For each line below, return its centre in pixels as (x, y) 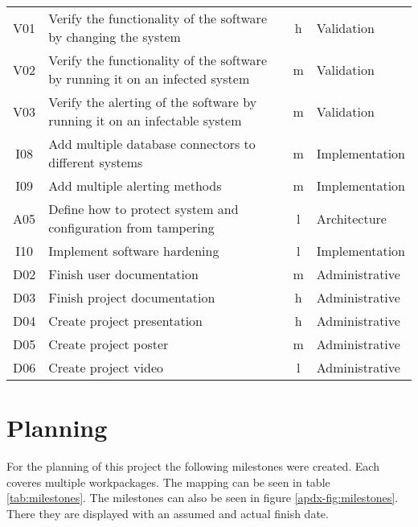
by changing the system (115, 37)
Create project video (106, 367)
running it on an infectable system (145, 120)
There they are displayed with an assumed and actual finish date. (168, 513)
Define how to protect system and (143, 209)
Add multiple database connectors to (152, 144)
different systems (96, 162)
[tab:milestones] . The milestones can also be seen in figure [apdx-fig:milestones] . (203, 498)
